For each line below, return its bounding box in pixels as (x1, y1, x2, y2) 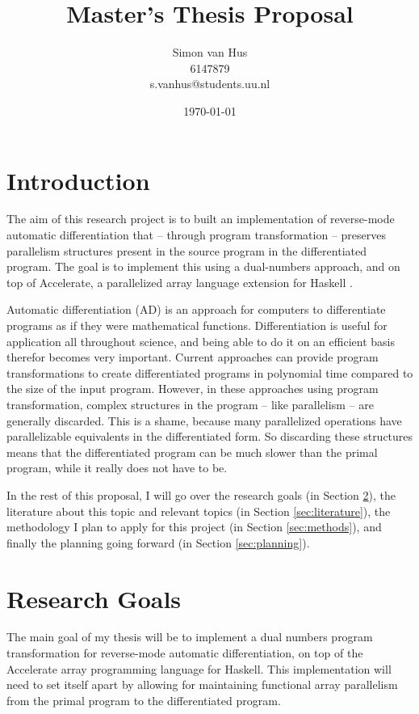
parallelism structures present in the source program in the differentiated (6, 242, 367, 259)
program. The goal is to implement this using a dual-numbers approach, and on (6, 258, 400, 275)
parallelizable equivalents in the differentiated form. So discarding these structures (6, 428, 413, 445)
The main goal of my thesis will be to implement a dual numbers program (6, 628, 373, 645)
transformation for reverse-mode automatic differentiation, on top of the (6, 644, 363, 661)
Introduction (6, 163, 150, 196)
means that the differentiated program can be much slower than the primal (6, 443, 378, 460)
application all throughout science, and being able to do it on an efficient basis (6, 332, 395, 349)
